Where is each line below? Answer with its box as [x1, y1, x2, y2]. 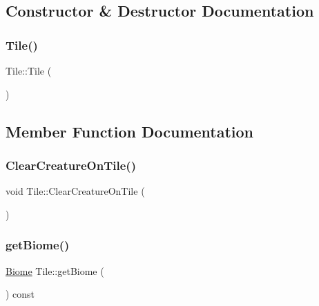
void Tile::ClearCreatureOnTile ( [6, 184, 145, 198]
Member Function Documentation [6, 120, 254, 142]
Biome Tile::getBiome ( [6, 263, 104, 278]
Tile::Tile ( [6, 64, 52, 77]
